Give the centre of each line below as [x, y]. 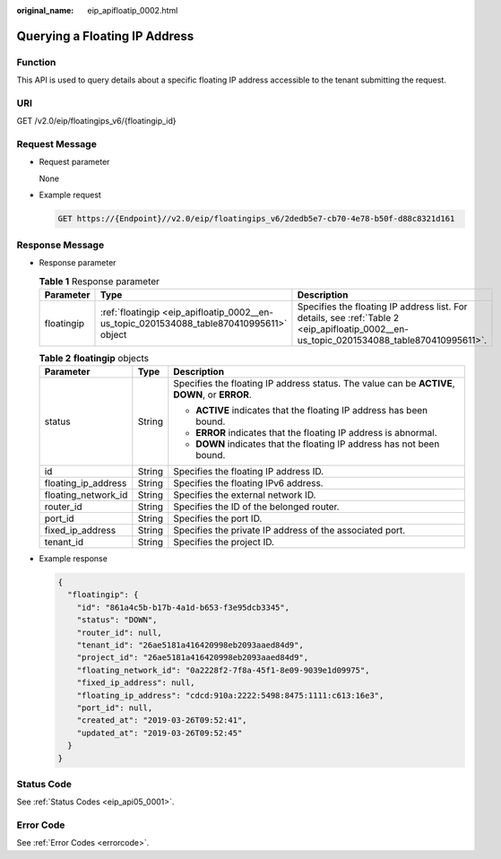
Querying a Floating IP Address [105, 36]
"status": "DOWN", [117, 620]
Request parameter [74, 162]
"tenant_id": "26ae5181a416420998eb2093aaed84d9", [190, 645]
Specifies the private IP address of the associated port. [289, 531]
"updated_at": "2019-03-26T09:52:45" [160, 733]
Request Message [57, 144]
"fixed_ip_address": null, [136, 683]
